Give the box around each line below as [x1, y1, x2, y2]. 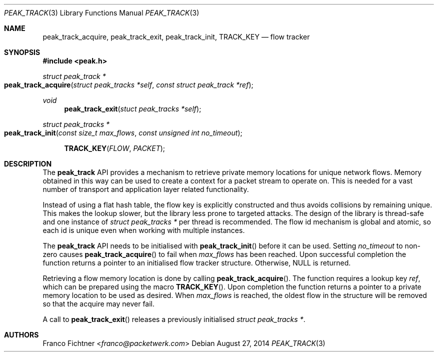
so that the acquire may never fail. [42, 299, 155, 308]
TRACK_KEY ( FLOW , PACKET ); [64, 144, 165, 152]
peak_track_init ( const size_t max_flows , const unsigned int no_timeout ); [4, 128, 242, 137]
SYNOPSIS [4, 48, 40, 56]
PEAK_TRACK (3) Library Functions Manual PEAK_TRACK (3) [4, 8, 199, 17]
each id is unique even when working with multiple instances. [42, 226, 245, 234]
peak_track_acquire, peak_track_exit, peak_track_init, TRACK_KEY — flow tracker [42, 32, 310, 41]
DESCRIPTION [4, 159, 52, 168]
